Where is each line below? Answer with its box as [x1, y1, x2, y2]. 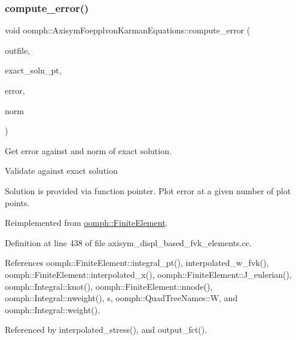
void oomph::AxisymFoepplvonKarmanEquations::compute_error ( [5, 24, 251, 36]
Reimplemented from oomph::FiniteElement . [5, 216, 168, 229]
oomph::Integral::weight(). [5, 303, 100, 316]
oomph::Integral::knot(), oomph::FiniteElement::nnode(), [5, 280, 213, 292]
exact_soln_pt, [5, 64, 62, 76]
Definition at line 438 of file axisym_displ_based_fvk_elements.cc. [5, 236, 252, 249]
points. [5, 196, 30, 209]
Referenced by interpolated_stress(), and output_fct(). [5, 323, 207, 336]
